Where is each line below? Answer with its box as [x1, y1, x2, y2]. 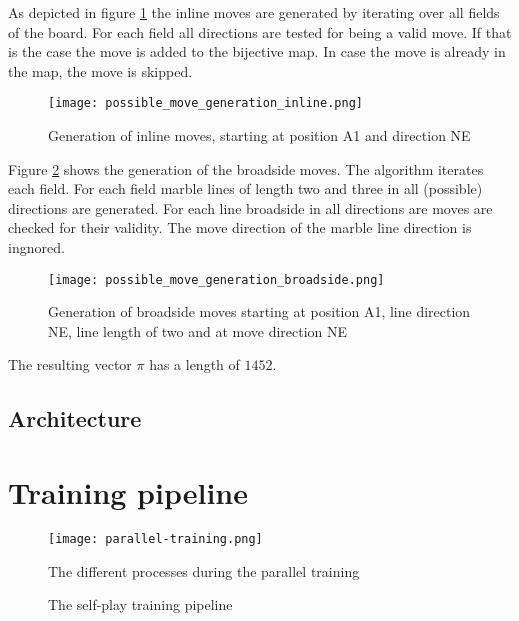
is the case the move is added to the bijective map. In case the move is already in [8, 41, 506, 62]
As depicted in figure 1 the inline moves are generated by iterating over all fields [8, 2, 500, 22]
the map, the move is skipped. [8, 60, 193, 81]
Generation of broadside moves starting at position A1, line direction [48, 301, 471, 322]
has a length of [149, 354, 240, 375]
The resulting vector [8, 354, 132, 375]
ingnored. [8, 237, 65, 257]
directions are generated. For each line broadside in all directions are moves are [8, 197, 493, 218]
